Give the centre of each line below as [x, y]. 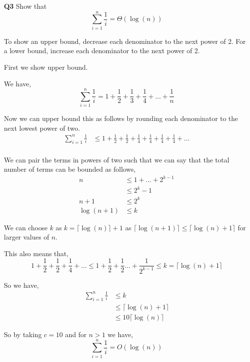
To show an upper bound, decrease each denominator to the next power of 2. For [125, 41]
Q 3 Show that [25, 6]
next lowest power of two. [42, 128]
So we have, [21, 285]
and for [76, 334]
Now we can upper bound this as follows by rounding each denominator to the [121, 118]
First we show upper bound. [46, 67]
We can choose [26, 227]
